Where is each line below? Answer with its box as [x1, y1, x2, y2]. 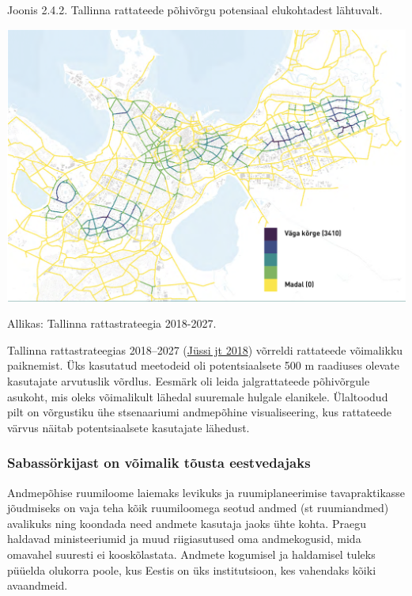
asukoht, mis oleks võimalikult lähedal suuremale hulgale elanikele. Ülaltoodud [7, 388, 388, 404]
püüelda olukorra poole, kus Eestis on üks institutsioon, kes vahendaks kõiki [7, 561, 376, 578]
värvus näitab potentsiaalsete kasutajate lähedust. [7, 419, 250, 435]
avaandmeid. [7, 577, 68, 594]
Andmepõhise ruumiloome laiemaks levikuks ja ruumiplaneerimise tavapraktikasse [7, 484, 406, 500]
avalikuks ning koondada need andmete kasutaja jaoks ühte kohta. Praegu [7, 514, 366, 531]
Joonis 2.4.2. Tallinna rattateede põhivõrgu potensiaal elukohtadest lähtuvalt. [7, 2, 383, 17]
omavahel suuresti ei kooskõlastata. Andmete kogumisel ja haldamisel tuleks [7, 545, 376, 562]
